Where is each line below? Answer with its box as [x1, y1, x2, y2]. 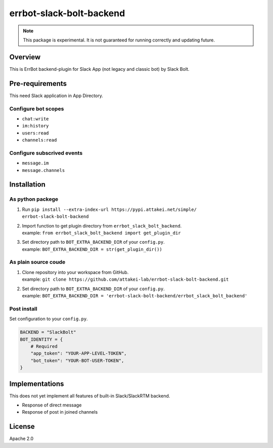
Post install [9, 305, 37, 312]
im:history [22, 123, 49, 129]
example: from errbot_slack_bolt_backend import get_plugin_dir [22, 230, 181, 236]
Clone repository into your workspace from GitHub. [22, 269, 129, 275]
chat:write [22, 116, 49, 121]
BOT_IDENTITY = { [20, 336, 63, 342]
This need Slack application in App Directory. [9, 93, 103, 99]
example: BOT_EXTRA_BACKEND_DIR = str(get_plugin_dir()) [22, 246, 163, 252]
